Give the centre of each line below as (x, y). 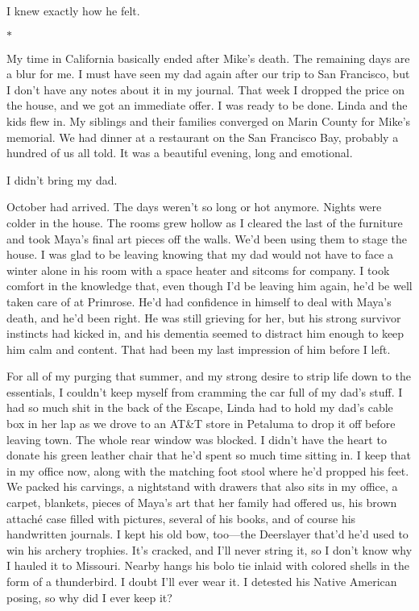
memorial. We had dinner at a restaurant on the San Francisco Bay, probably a (203, 137)
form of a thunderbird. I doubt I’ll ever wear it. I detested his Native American (202, 581)
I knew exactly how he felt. (73, 10)
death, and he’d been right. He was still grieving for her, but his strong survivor (204, 317)
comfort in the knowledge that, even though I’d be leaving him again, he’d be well (209, 286)
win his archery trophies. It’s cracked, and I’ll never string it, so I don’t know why (209, 549)
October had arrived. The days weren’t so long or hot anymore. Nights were (194, 207)
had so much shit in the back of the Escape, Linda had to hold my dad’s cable (200, 407)
